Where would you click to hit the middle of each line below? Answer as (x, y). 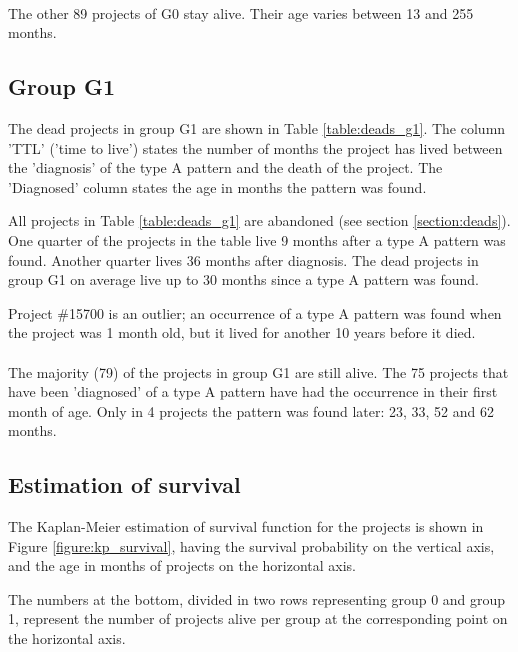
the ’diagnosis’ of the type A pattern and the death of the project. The (225, 167)
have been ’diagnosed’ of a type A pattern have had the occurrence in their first (253, 391)
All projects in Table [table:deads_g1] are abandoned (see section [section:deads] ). (259, 220)
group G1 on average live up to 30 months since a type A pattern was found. (243, 279)
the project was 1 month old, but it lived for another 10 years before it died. (242, 332)
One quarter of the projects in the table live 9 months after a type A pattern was (257, 239)
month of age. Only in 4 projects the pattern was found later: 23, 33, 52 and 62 (251, 410)
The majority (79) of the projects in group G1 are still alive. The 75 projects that (258, 371)
